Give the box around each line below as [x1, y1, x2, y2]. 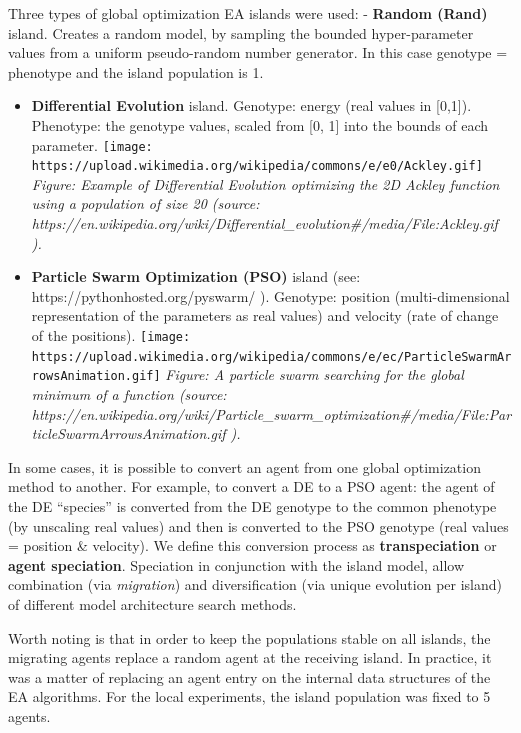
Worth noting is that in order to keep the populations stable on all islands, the [8, 627, 491, 648]
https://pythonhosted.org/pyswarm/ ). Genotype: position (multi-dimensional [31, 285, 510, 306]
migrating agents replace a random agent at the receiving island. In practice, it [8, 647, 492, 668]
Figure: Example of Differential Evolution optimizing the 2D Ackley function [31, 173, 500, 194]
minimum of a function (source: [31, 384, 227, 404]
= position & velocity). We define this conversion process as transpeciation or [8, 535, 497, 556]
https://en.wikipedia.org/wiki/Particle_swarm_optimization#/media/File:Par [31, 403, 512, 424]
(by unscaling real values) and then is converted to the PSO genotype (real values [8, 515, 509, 536]
